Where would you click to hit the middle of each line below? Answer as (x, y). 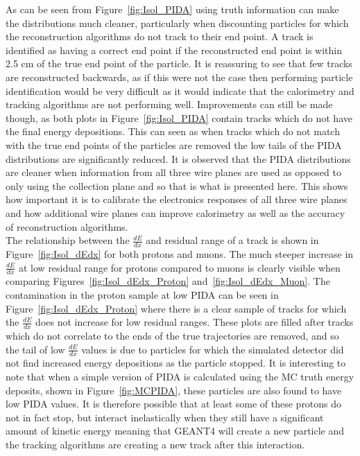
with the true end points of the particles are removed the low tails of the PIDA (174, 144)
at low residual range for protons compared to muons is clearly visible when (180, 267)
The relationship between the (68, 240)
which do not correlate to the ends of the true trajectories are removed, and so (172, 335)
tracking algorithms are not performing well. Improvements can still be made (169, 104)
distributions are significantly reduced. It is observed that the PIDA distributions (178, 158)
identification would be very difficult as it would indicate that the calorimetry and (180, 90)
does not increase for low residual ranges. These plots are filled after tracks (195, 322)
